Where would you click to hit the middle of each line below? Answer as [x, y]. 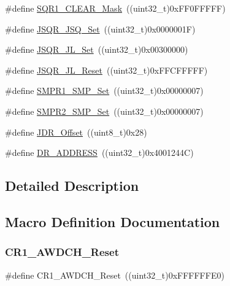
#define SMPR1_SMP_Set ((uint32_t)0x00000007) [104, 91]
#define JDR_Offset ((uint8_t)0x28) [76, 132]
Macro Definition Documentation [113, 221]
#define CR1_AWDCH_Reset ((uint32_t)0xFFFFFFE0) [115, 275]
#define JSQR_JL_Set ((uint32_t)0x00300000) [97, 49]
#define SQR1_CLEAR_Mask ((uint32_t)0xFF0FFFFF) [115, 8]
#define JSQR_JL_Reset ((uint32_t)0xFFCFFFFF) [106, 70]
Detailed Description [72, 186]
